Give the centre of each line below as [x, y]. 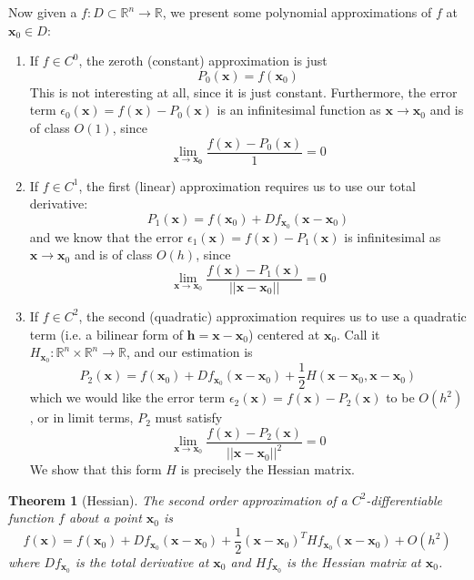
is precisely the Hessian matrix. [267, 469]
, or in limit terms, [81, 417]
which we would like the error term [127, 397]
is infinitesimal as [393, 236]
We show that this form [96, 469]
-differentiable [404, 499]
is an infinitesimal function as [299, 110]
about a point [105, 518]
